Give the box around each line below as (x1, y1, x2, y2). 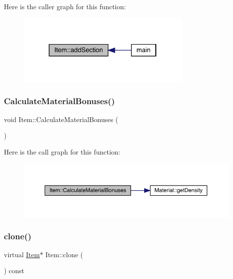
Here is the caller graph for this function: (4, 1, 126, 11)
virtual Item (4, 249, 40, 259)
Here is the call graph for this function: (4, 146, 120, 156)
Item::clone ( (45, 249, 83, 259)
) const (4, 265, 25, 276)
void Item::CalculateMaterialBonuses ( (4, 114, 118, 124)
